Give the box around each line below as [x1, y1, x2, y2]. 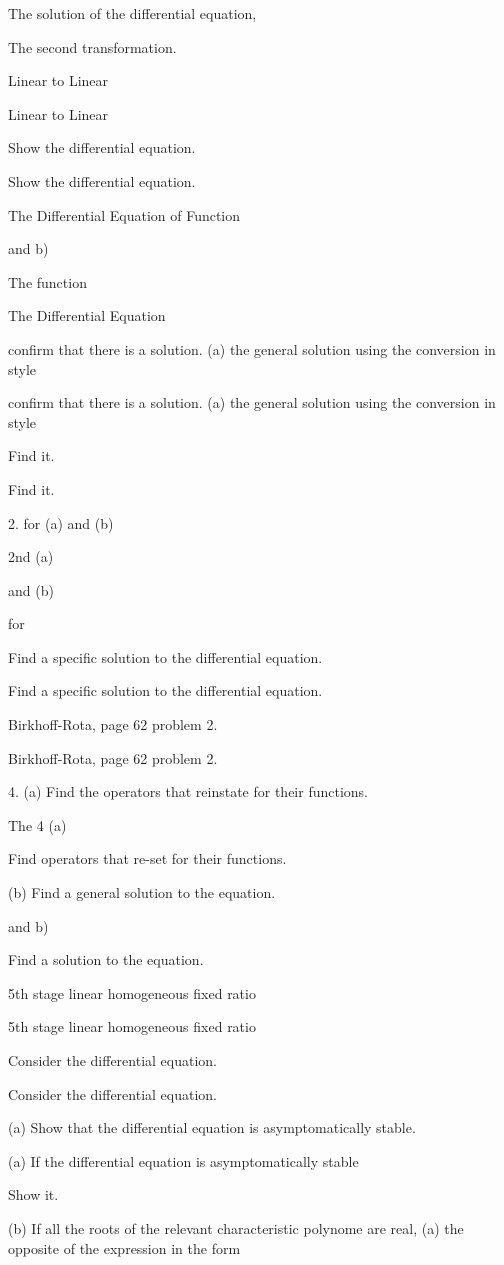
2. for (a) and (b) [8, 512, 114, 533]
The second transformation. [8, 36, 177, 57]
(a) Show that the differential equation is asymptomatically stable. [8, 1117, 416, 1138]
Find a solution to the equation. [8, 949, 204, 970]
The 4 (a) [8, 814, 67, 835]
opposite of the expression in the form [8, 1237, 241, 1258]
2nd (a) [8, 546, 54, 567]
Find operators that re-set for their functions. [8, 848, 287, 869]
